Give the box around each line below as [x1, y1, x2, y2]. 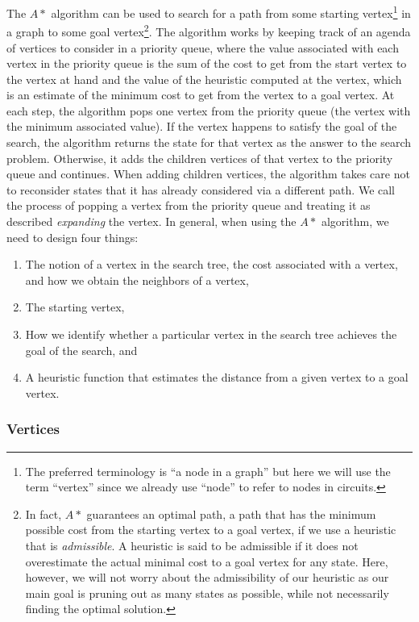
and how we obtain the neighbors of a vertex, [25, 271, 249, 288]
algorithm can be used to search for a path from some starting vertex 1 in [51, 2, 411, 21]
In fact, [25, 505, 62, 522]
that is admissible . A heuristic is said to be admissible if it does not [25, 536, 359, 553]
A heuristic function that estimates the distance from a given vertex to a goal [25, 369, 409, 386]
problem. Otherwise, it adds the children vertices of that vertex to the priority [6, 149, 393, 166]
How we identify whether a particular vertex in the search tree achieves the [25, 326, 397, 342]
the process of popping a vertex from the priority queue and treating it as [6, 197, 371, 214]
